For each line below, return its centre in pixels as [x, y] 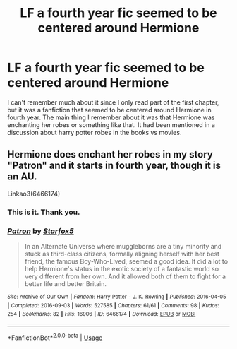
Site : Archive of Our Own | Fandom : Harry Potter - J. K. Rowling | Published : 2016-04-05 [117, 297]
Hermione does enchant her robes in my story [110, 154]
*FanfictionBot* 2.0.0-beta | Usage [55, 337]
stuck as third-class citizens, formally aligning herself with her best [122, 254]
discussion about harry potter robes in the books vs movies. [95, 132]
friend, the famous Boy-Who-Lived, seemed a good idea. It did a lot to [126, 261]
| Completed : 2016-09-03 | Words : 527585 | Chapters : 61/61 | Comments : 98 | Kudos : [114, 305]
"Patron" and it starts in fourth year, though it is [114, 166]
